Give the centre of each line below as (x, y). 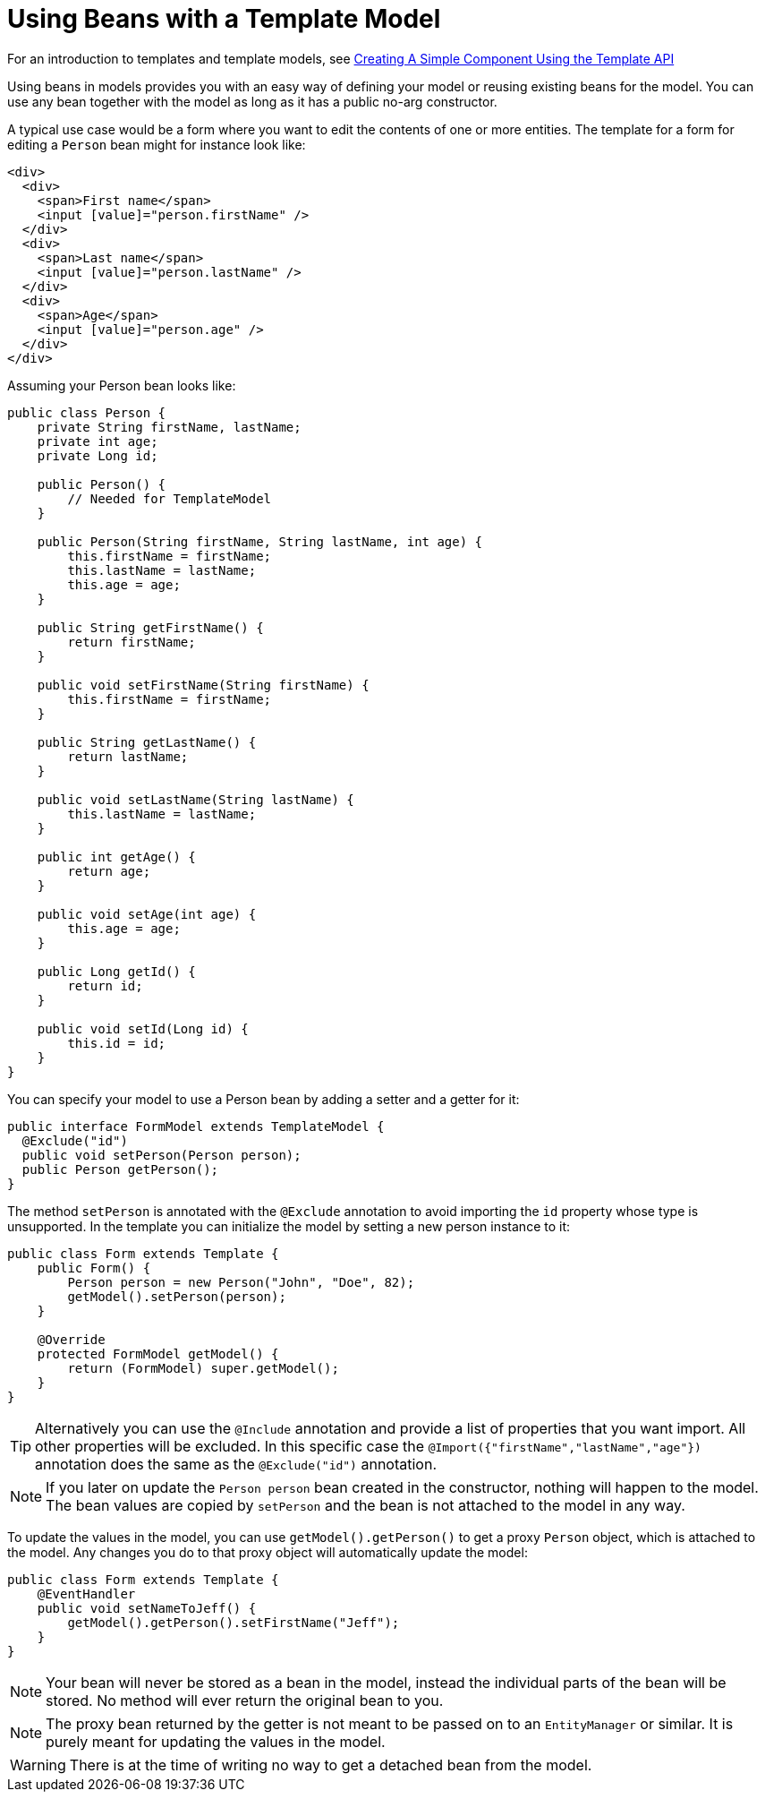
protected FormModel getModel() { (158, 1354)
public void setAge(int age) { (147, 914)
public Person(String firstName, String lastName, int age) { (260, 541)
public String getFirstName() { (150, 627)
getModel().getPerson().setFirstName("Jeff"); (234, 1622)
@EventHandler (86, 1593)
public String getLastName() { (147, 742)
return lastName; (128, 756)
